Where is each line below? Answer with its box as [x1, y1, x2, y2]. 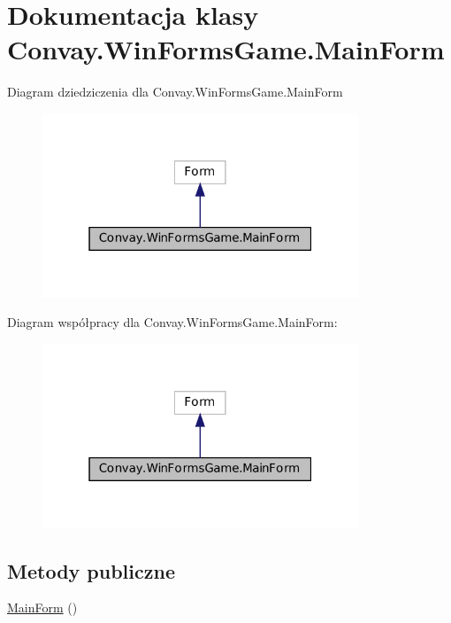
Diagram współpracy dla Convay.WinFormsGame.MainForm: [7, 313, 338, 331]
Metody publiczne [7, 557, 175, 584]
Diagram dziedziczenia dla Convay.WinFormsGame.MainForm [7, 82, 343, 101]
